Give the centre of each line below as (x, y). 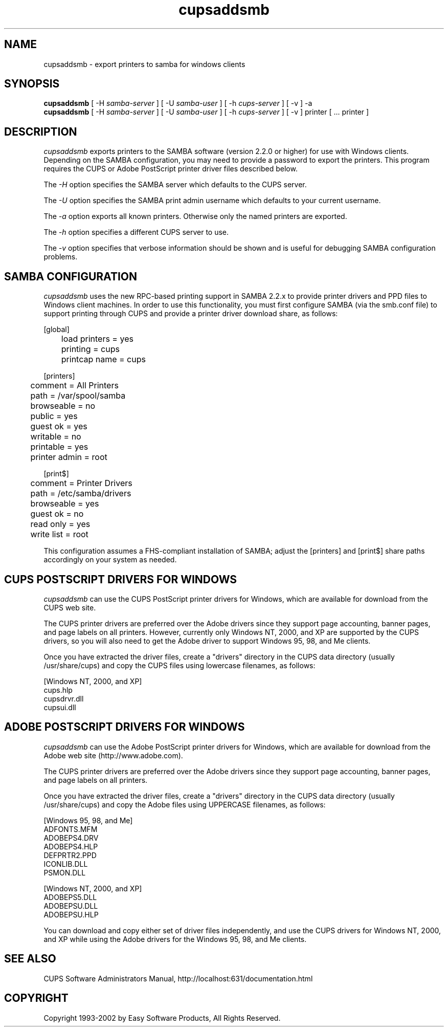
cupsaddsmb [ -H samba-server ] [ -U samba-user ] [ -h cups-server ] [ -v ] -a (178, 103)
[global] (57, 330)
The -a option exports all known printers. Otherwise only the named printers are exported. (195, 216)
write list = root (59, 534)
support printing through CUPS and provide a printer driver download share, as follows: (191, 314)
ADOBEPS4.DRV (71, 838)
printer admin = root (69, 457)
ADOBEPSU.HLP (71, 914)
